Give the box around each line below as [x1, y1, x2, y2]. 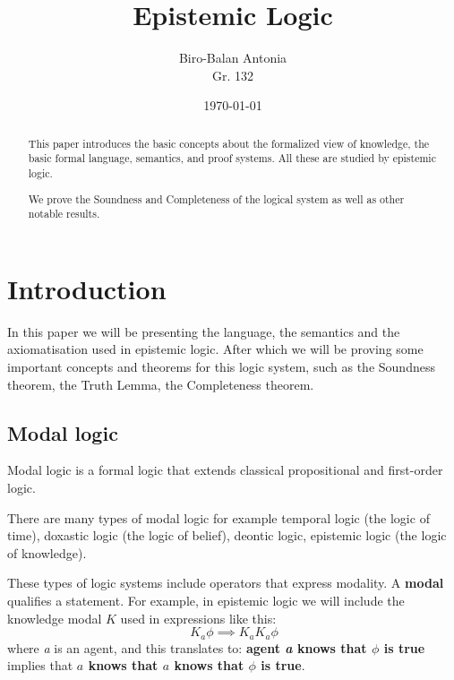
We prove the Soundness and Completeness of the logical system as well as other [28, 191, 405, 206]
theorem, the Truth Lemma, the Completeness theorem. [7, 374, 314, 393]
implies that [7, 656, 73, 675]
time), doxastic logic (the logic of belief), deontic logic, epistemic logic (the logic [7, 526, 447, 545]
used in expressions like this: [120, 608, 277, 627]
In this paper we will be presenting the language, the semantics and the [7, 322, 400, 340]
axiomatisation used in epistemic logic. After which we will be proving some [7, 340, 424, 358]
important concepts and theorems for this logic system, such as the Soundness [7, 357, 435, 375]
